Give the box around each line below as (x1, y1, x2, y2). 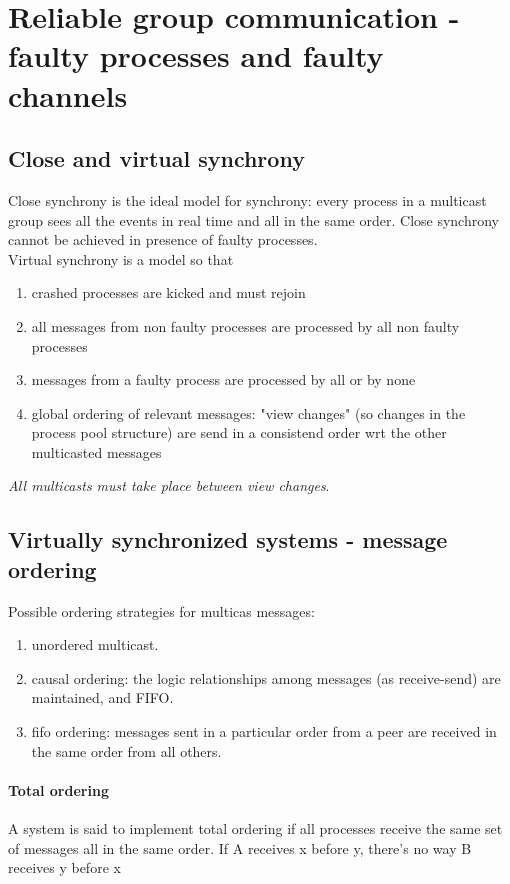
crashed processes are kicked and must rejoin (31, 282, 306, 303)
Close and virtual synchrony (8, 143, 305, 174)
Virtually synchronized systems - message (8, 524, 448, 555)
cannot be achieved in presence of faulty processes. (8, 229, 318, 250)
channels (8, 74, 128, 115)
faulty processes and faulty (8, 35, 384, 76)
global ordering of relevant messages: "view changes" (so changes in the (31, 402, 466, 423)
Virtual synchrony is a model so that (8, 248, 234, 269)
